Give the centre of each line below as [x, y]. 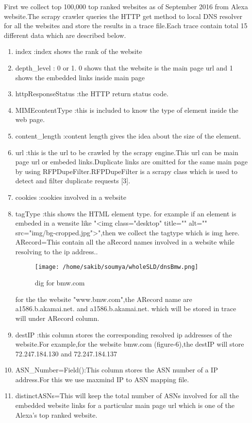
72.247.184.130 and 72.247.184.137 [66, 353]
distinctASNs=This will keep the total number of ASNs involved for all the [127, 396]
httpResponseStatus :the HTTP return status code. [92, 94]
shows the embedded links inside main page [80, 77]
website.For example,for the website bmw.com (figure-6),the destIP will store [130, 344]
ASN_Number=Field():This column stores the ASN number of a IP [117, 370]
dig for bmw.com [60, 283]
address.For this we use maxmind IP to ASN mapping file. [102, 379]
